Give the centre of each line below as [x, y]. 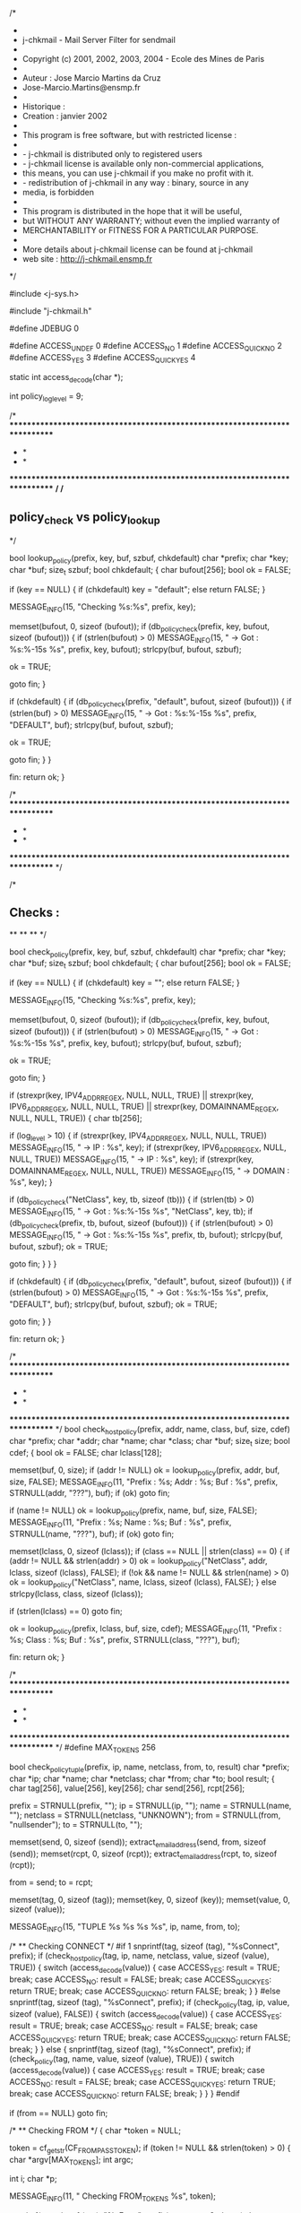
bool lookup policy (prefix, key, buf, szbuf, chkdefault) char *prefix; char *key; [149, 559]
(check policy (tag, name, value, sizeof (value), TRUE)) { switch [122, 2059]
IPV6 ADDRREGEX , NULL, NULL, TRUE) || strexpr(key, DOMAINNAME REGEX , [144, 1108]
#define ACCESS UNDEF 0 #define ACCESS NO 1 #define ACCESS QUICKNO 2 [146, 347]
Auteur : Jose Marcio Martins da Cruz [91, 78]
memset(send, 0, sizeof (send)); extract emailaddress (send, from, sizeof [138, 1843]
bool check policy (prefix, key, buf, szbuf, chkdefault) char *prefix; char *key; [148, 952]
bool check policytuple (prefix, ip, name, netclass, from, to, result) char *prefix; [149, 1768]
